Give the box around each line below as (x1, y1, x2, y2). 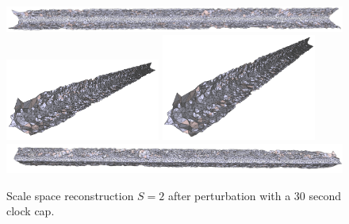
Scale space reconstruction (6, 187, 134, 203)
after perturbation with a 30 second (168, 187, 342, 203)
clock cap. (6, 203, 55, 219)
